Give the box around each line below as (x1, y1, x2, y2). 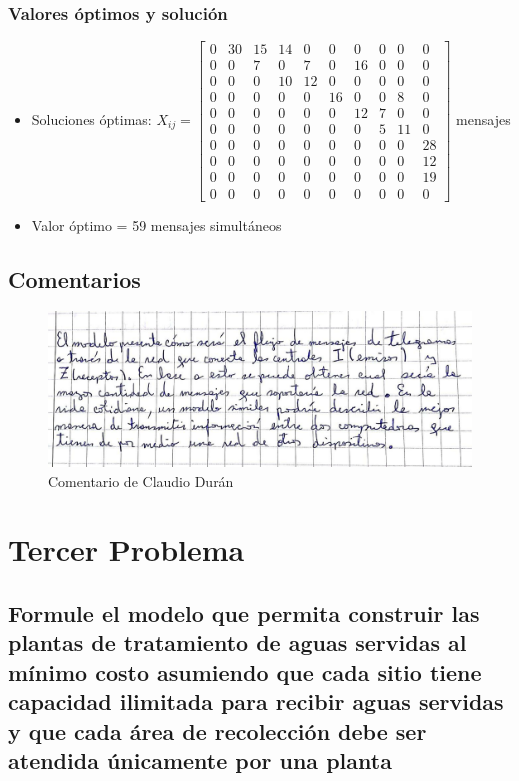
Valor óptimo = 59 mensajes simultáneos (31, 214, 282, 235)
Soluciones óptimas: (31, 108, 152, 129)
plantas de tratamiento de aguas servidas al (8, 627, 467, 658)
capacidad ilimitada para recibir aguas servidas (8, 686, 504, 717)
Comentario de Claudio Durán (48, 470, 234, 491)
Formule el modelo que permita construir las (8, 597, 480, 628)
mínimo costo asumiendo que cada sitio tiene (8, 656, 482, 687)
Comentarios (8, 263, 141, 294)
